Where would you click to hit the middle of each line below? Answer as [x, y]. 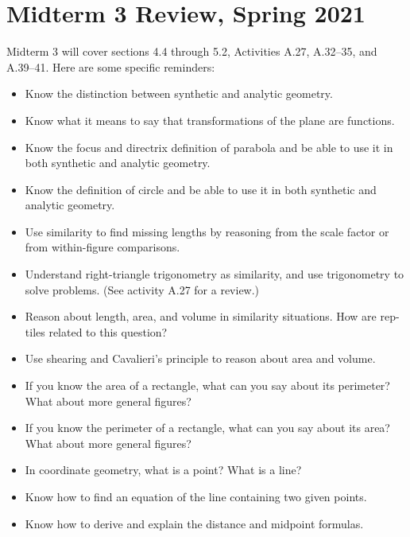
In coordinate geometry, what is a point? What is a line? [163, 470]
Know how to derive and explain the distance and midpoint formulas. [194, 523]
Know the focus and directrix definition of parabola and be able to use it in [209, 147]
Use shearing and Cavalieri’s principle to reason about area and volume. [200, 358]
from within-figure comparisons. [102, 247]
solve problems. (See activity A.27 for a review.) [142, 289]
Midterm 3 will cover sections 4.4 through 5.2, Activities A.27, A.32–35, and [192, 51]
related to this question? [108, 331]
